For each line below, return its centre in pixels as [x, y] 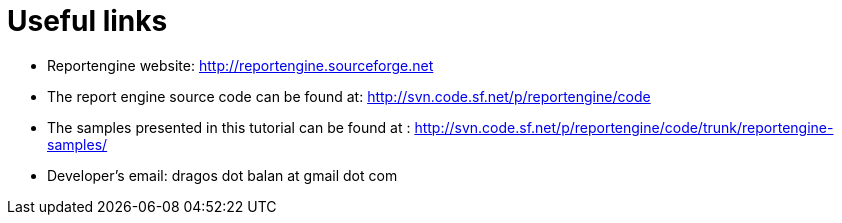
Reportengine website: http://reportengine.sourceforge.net [240, 65]
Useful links [87, 21]
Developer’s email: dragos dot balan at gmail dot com [222, 175]
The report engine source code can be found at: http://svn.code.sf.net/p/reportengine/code [349, 96]
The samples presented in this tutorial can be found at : [229, 127]
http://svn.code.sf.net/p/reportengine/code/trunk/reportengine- [624, 127]
